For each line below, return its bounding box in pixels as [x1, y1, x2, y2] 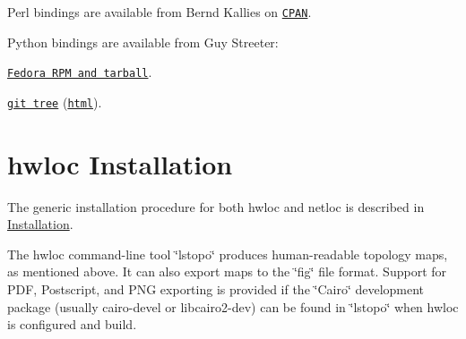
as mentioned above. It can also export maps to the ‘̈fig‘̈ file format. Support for [7, 262, 447, 281]
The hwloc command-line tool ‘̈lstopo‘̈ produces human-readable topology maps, [7, 244, 448, 263]
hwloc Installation [7, 145, 233, 182]
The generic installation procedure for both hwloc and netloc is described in [7, 197, 425, 216]
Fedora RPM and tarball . [7, 63, 152, 81]
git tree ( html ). [7, 92, 102, 111]
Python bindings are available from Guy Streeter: [7, 32, 279, 51]
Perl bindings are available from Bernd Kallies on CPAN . [7, 3, 312, 21]
